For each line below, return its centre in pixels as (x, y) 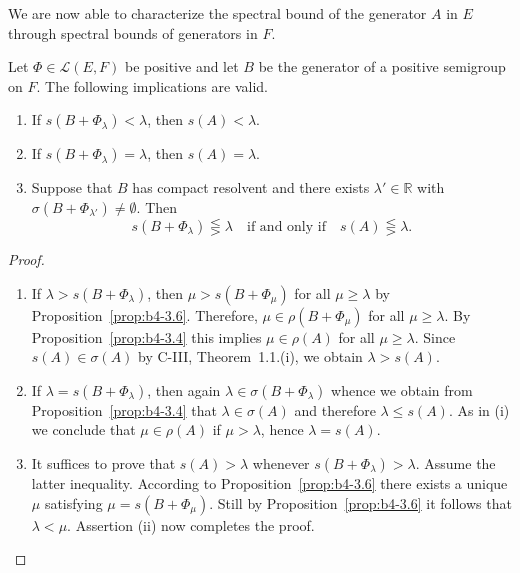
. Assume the (455, 462)
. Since (435, 336)
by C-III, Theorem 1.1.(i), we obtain (250, 356)
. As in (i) (479, 409)
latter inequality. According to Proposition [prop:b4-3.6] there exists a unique (269, 482)
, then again (184, 389)
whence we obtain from (402, 389)
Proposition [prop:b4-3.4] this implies (146, 336)
